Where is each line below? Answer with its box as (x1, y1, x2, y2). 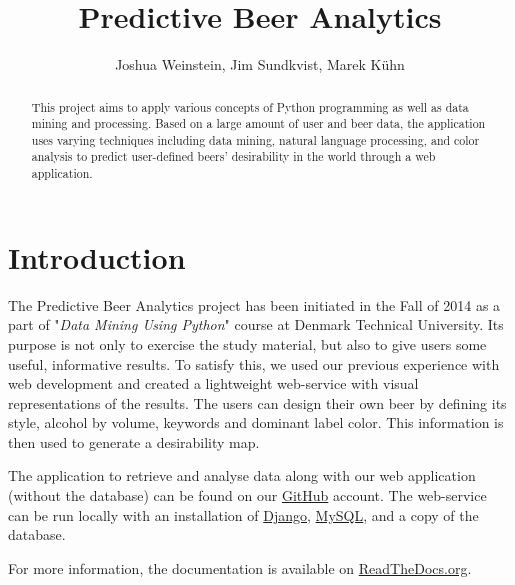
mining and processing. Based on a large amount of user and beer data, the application (31, 115, 486, 132)
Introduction (8, 236, 186, 277)
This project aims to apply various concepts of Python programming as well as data (31, 98, 469, 115)
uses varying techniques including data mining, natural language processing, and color (31, 131, 480, 148)
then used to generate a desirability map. (8, 431, 260, 452)
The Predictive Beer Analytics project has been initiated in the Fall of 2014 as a (8, 294, 501, 315)
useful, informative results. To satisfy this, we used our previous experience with (8, 353, 500, 374)
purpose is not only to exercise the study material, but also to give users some (8, 333, 487, 354)
